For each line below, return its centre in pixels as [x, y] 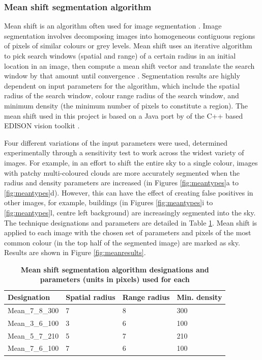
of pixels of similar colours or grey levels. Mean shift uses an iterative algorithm [128, 46]
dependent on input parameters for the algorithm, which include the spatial [122, 85]
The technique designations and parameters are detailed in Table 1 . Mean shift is [131, 222]
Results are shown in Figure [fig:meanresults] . [75, 252]
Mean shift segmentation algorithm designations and [115, 269]
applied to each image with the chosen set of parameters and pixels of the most [128, 232]
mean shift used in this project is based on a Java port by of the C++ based [124, 115]
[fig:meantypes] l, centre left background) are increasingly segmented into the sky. [130, 212]
